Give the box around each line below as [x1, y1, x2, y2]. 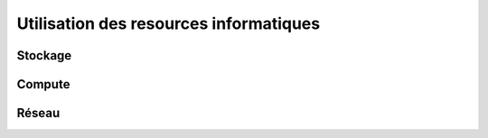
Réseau [16, 106, 61, 121]
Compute [16, 77, 70, 92]
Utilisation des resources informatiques [16, 14, 321, 33]
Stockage [16, 48, 72, 63]
